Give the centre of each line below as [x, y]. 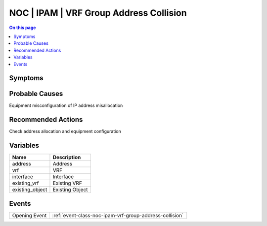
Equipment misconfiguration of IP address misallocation [66, 105]
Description [67, 158]
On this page [22, 28]
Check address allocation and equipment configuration [65, 131]
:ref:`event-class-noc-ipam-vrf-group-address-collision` [118, 215]
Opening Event [29, 215]
